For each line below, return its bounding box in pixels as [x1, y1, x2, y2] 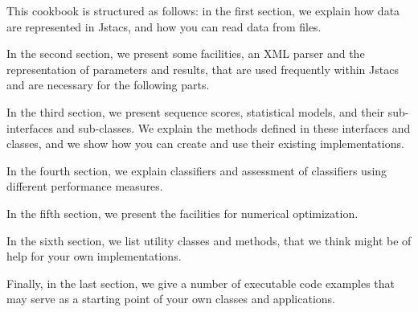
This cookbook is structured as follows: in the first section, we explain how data [6, 2, 400, 18]
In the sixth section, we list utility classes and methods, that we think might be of [6, 232, 412, 248]
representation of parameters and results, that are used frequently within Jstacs [6, 60, 399, 77]
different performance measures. [6, 178, 163, 195]
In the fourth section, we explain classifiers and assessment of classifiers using [6, 162, 387, 179]
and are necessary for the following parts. [6, 76, 210, 93]
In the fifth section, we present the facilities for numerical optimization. [6, 204, 359, 221]
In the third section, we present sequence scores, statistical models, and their [6, 103, 385, 120]
